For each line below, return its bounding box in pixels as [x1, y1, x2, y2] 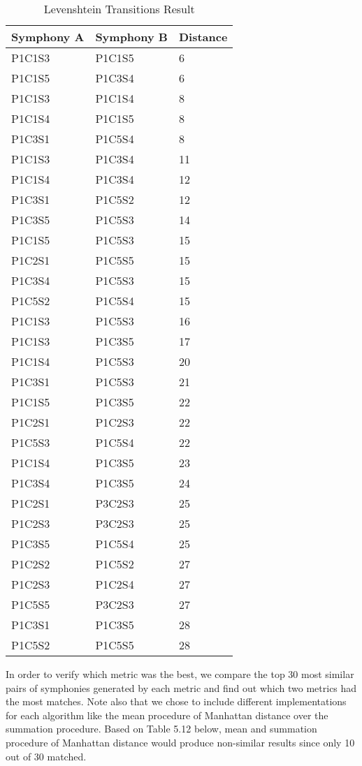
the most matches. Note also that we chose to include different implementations [6, 694, 347, 709]
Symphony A [11, 29, 85, 45]
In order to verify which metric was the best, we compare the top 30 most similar [6, 667, 354, 681]
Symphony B [95, 29, 168, 45]
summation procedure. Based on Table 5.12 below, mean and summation [6, 721, 317, 736]
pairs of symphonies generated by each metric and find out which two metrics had [6, 680, 357, 695]
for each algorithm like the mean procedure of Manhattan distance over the [6, 707, 328, 722]
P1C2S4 [95, 576, 134, 592]
